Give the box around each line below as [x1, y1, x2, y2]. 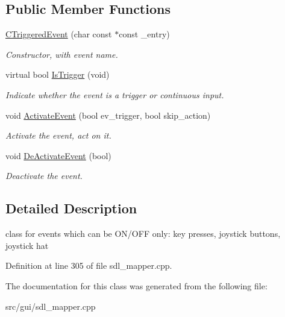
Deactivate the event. [5, 169, 83, 182]
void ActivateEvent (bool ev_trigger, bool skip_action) [5, 108, 211, 121]
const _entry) [119, 28, 170, 40]
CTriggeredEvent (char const [5, 28, 112, 40]
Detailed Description [5, 199, 137, 218]
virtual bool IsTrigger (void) [5, 68, 110, 81]
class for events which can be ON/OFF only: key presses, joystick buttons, [5, 227, 281, 240]
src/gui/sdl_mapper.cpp [5, 300, 96, 312]
